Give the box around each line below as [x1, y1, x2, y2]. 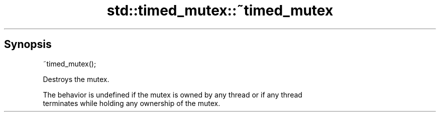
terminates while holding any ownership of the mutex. [43, 98, 221, 107]
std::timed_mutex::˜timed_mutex [106, 2, 334, 19]
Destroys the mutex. [43, 74, 109, 83]
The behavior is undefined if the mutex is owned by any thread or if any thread [43, 90, 302, 99]
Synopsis [4, 38, 52, 51]
